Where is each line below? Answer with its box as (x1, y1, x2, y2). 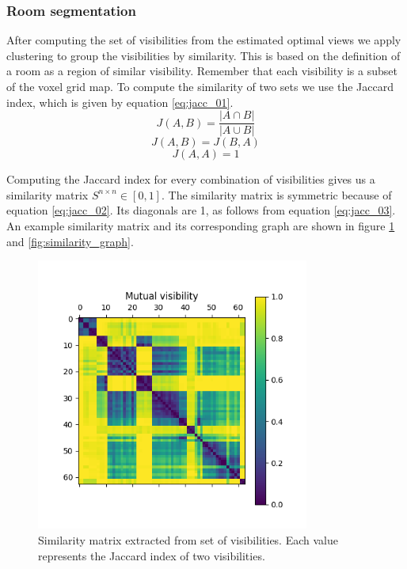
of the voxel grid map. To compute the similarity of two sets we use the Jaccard (6, 78, 394, 94)
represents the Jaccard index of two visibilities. (38, 547, 265, 563)
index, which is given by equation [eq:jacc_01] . (6, 93, 234, 110)
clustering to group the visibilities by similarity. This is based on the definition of (6, 47, 401, 63)
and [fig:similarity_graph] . (6, 233, 134, 249)
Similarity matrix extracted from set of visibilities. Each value (38, 532, 338, 548)
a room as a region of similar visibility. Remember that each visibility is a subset (6, 63, 397, 79)
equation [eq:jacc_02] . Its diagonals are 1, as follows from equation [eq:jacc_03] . (6, 202, 396, 218)
